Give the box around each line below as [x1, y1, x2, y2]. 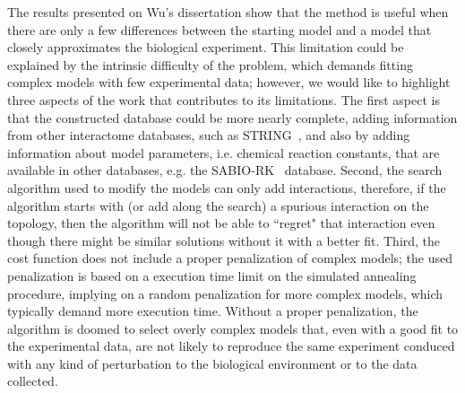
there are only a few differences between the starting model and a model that [7, 20, 432, 39]
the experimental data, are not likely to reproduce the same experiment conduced [7, 336, 455, 355]
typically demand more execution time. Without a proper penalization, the [7, 301, 418, 320]
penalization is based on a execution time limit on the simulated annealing [7, 266, 417, 284]
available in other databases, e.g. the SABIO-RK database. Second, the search [7, 161, 443, 179]
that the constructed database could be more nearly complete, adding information [7, 108, 458, 127]
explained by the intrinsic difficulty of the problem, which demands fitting [7, 55, 413, 74]
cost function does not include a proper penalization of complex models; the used [7, 249, 453, 267]
